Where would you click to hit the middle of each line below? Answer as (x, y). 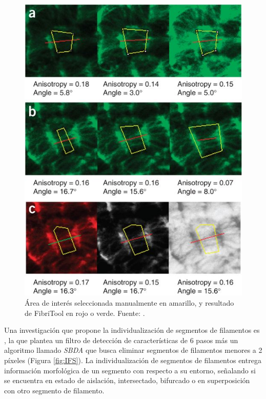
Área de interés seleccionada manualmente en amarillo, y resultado (129, 302)
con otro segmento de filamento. (54, 390)
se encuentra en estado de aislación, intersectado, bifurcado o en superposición (127, 380)
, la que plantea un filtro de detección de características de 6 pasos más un (121, 340)
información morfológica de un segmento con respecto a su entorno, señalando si (130, 370)
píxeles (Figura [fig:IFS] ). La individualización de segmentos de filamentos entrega (133, 360)
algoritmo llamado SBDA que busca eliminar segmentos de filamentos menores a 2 (133, 350)
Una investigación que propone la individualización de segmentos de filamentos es (132, 330)
